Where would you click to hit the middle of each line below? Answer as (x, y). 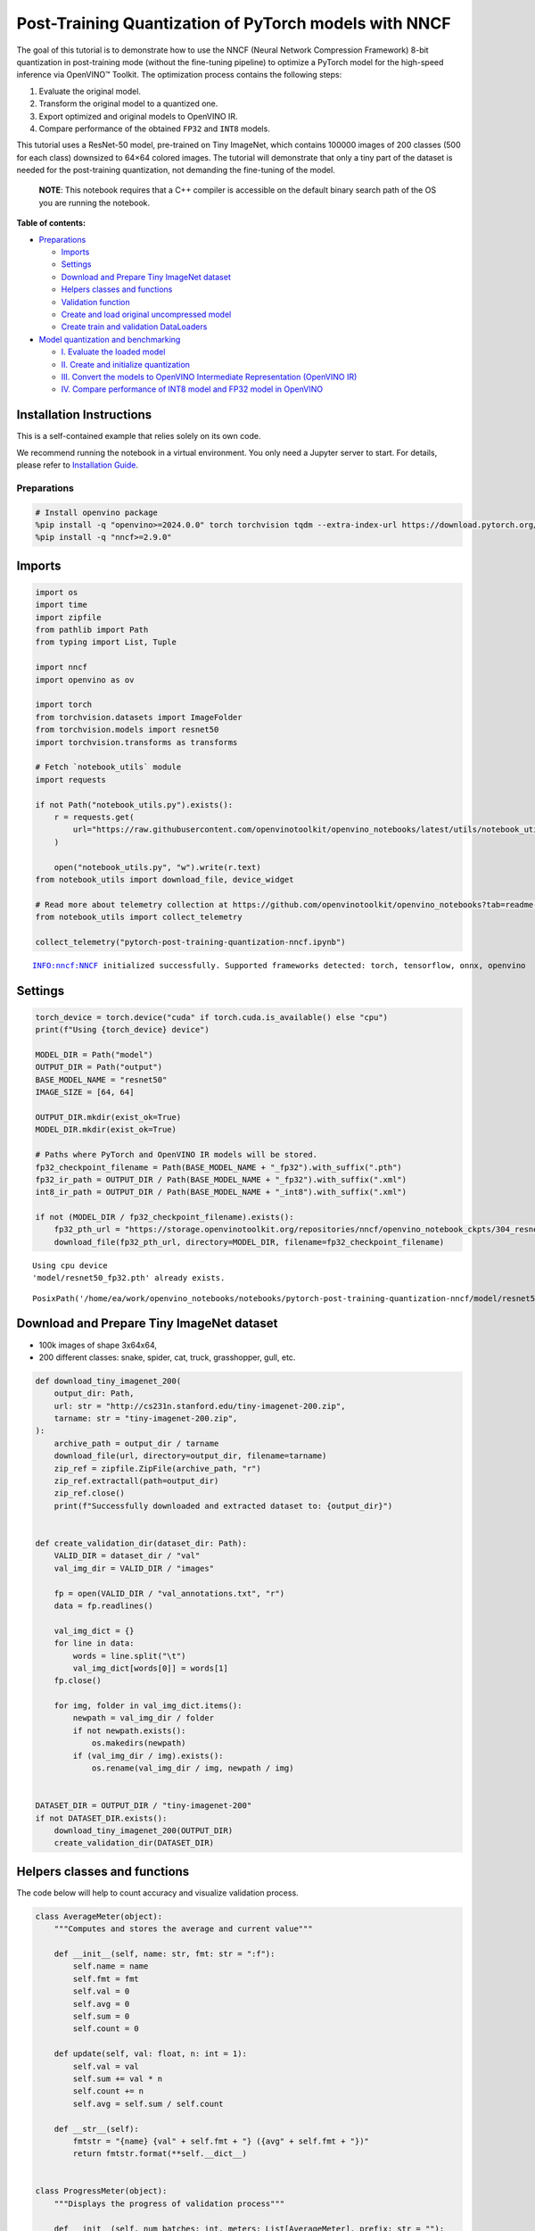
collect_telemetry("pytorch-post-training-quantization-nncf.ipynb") (190, 942)
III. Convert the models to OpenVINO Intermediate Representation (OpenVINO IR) (209, 377)
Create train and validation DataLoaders (134, 327)
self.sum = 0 (101, 2016)
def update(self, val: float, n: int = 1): (150, 2054)
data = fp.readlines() (103, 1605)
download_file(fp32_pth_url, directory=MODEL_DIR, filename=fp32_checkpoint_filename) (249, 1242)
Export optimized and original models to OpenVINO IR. (138, 116)
